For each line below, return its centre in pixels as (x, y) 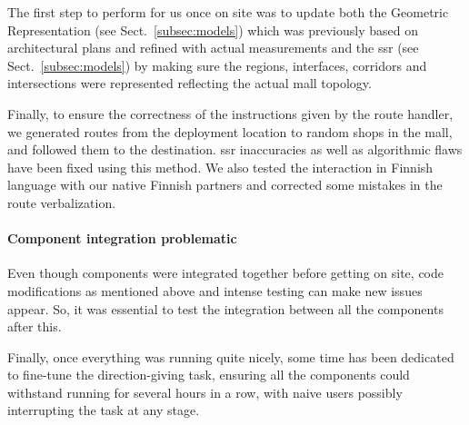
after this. (35, 326)
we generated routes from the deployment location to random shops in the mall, (230, 131)
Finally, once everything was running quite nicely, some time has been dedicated (231, 356)
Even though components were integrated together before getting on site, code (225, 273)
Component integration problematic (122, 238)
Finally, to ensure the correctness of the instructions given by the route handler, (230, 113)
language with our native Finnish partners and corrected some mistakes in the (225, 185)
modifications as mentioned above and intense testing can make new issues (215, 290)
